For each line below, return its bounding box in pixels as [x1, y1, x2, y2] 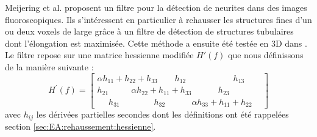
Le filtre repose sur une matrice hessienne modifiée [5, 48, 194, 61]
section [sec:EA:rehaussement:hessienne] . [5, 120, 156, 133]
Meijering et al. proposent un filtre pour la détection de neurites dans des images [5, 1, 307, 13]
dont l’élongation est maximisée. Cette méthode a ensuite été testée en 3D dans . [5, 36, 307, 49]
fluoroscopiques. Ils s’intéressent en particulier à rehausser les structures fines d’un [5, 13, 312, 25]
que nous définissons [228, 48, 304, 61]
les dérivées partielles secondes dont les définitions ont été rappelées [36, 108, 289, 121]
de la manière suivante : [5, 60, 94, 73]
